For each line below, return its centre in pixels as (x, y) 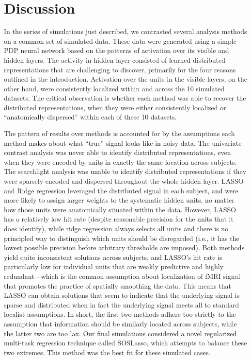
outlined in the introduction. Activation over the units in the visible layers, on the (126, 79)
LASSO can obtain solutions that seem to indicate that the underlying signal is (122, 295)
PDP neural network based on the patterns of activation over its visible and (117, 50)
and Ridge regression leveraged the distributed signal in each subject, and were (121, 190)
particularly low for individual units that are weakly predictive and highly (114, 266)
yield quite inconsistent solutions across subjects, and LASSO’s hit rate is (113, 257)
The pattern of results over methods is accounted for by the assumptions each (119, 133)
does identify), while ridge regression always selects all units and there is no (116, 228)
